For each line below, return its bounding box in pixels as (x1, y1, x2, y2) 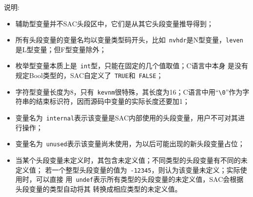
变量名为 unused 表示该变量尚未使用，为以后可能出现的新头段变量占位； (15, 138, 245, 149)
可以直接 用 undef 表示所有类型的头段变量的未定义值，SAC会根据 (36, 174, 244, 184)
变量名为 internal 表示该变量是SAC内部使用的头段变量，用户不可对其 (15, 113, 238, 122)
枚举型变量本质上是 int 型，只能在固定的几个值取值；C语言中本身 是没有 (15, 60, 249, 71)
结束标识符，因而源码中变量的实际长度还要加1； (36, 96, 190, 106)
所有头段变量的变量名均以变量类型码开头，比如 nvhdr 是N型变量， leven (15, 35, 243, 45)
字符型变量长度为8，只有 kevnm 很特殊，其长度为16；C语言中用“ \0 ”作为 (15, 86, 243, 97)
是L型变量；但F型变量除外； (15, 44, 106, 54)
